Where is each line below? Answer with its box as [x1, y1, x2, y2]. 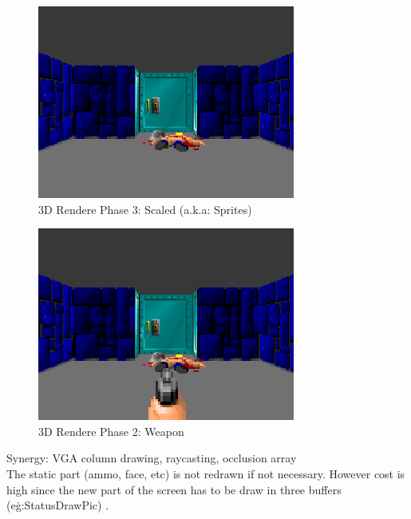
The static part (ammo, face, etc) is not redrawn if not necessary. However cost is [6, 465, 405, 481]
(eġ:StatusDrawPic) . [6, 497, 109, 513]
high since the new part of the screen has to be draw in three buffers [6, 481, 342, 497]
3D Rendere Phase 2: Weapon [38, 422, 184, 439]
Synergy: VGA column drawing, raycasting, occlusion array [6, 450, 297, 466]
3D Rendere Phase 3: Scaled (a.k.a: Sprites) [38, 200, 252, 217]
